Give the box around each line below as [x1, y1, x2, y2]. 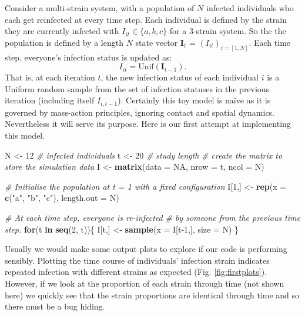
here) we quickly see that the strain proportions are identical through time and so [5, 288, 300, 301]
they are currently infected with [5, 25, 119, 37]
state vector [135, 36, 178, 48]
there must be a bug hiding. [5, 300, 105, 312]
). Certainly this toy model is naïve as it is [118, 94, 271, 106]
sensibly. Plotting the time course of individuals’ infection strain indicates [5, 254, 270, 266]
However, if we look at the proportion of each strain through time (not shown [5, 277, 284, 289]
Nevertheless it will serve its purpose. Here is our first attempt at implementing [5, 117, 291, 130]
